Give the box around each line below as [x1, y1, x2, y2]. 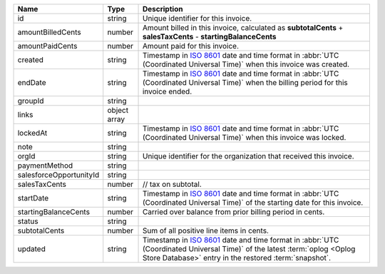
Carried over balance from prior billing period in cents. [142, 207, 325, 217]
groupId [17, 96, 44, 106]
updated [17, 244, 46, 253]
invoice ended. [142, 86, 192, 96]
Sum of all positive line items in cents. [142, 225, 269, 235]
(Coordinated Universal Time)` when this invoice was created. [142, 59, 349, 69]
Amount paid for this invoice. [142, 41, 239, 51]
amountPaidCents [17, 41, 78, 51]
